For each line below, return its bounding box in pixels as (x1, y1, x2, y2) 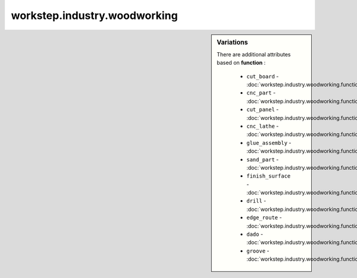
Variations (217, 38, 248, 46)
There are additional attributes (217, 50, 291, 58)
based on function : (217, 59, 266, 67)
